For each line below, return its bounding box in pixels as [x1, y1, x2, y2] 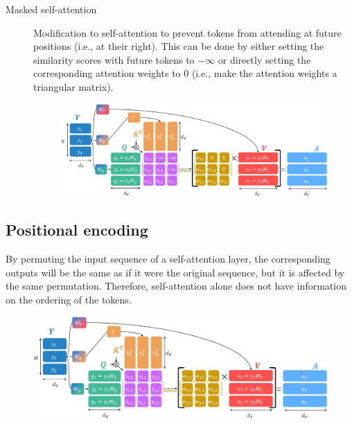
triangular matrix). [33, 79, 114, 94]
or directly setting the [218, 52, 311, 67]
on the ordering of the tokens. [6, 292, 132, 307]
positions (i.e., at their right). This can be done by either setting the [33, 39, 324, 53]
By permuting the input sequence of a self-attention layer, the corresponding [6, 251, 331, 266]
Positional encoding [6, 219, 148, 240]
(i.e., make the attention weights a [191, 66, 337, 80]
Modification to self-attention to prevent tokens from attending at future [33, 25, 342, 39]
